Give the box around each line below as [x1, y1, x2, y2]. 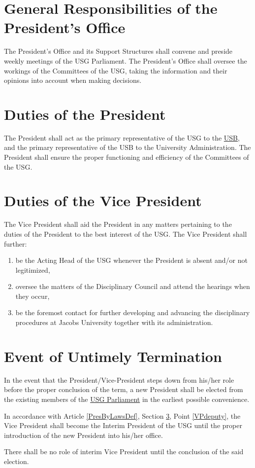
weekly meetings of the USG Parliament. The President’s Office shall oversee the [4, 55, 247, 66]
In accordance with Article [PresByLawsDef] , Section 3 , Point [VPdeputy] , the [4, 410, 241, 421]
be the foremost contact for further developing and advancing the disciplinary [15, 307, 250, 318]
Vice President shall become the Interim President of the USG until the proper [4, 420, 242, 431]
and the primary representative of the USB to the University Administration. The [4, 142, 251, 152]
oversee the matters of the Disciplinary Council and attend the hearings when [15, 281, 250, 291]
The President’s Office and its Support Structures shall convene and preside [4, 46, 233, 56]
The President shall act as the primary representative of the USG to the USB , [4, 132, 240, 143]
